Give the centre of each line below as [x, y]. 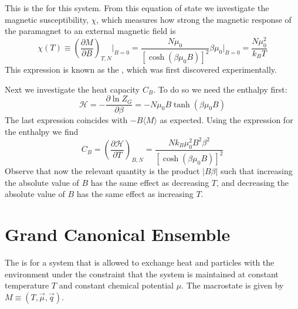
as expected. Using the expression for [226, 120]
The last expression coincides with [66, 120]
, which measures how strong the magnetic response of [194, 19]
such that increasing [257, 171]
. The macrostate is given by [233, 285]
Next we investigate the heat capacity [72, 89]
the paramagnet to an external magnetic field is [90, 31]
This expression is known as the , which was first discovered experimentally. [141, 69]
